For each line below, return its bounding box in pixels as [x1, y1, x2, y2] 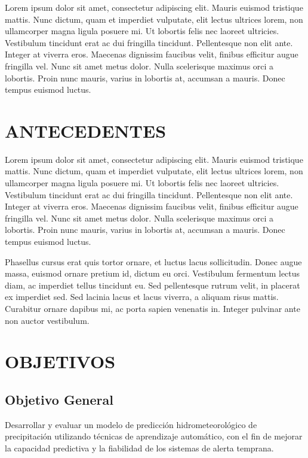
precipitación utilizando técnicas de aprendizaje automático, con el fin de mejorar [5, 430, 303, 442]
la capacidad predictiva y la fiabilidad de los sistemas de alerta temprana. [5, 441, 274, 454]
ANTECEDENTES [5, 118, 167, 142]
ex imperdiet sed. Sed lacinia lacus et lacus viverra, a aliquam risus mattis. [5, 290, 279, 303]
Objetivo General [5, 390, 113, 408]
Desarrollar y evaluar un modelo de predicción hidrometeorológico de [5, 418, 257, 430]
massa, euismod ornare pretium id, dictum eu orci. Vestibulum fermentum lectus [5, 267, 300, 280]
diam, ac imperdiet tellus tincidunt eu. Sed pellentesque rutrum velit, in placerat [5, 278, 300, 291]
